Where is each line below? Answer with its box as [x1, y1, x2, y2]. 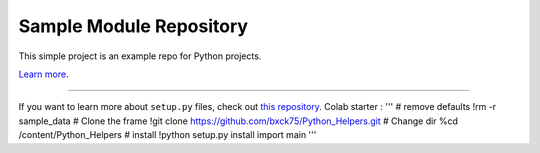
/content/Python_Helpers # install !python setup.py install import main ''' [18, 129, 317, 141]
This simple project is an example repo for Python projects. [18, 50, 262, 62]
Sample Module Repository [18, 15, 249, 37]
